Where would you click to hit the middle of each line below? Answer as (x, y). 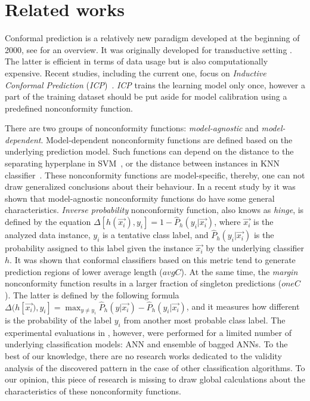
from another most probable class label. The (204, 320)
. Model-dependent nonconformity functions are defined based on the (167, 139)
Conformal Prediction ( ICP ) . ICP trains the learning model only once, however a (155, 84)
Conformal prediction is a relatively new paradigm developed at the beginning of (152, 38)
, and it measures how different (243, 306)
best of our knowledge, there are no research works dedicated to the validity (143, 356)
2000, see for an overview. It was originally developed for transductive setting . (148, 49)
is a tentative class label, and (155, 235)
